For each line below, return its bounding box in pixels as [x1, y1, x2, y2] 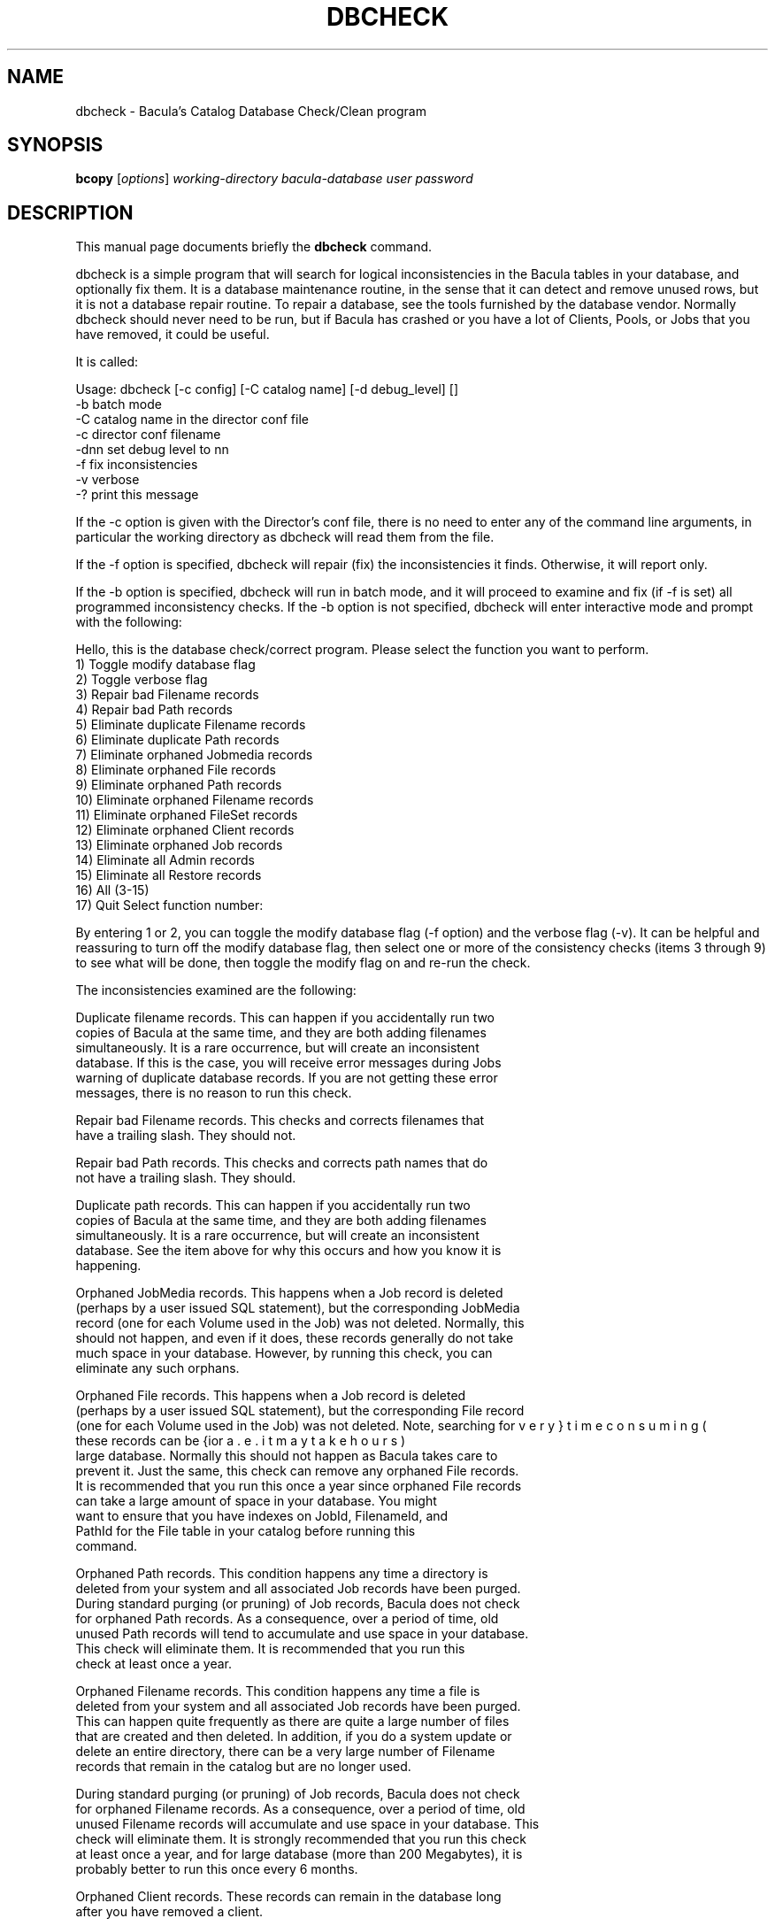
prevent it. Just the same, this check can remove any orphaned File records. [75, 1463, 519, 1479]
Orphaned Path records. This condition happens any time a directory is [75, 1566, 488, 1582]
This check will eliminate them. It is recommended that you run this [75, 1641, 465, 1657]
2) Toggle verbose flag [75, 672, 208, 688]
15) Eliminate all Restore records [75, 867, 262, 883]
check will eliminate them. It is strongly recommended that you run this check [75, 1831, 526, 1847]
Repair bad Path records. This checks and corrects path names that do [75, 1155, 488, 1171]
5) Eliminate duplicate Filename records [75, 717, 306, 733]
